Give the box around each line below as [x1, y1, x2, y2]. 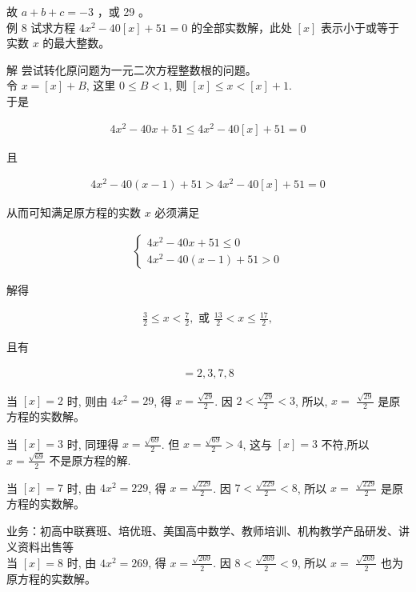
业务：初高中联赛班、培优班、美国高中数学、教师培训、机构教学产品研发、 [6, 522, 398, 538]
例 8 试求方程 [6, 18, 76, 35]
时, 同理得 [66, 435, 119, 452]
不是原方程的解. [49, 451, 131, 468]
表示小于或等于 [320, 18, 399, 35]
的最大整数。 [42, 34, 110, 51]
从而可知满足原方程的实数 [6, 204, 141, 221]
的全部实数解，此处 [190, 18, 292, 35]
